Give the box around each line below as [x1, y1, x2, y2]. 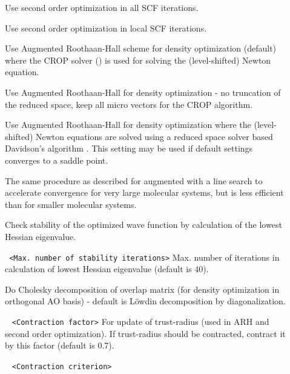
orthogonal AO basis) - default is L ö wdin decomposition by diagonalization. [5, 295, 286, 307]
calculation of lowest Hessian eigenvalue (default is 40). [5, 262, 209, 275]
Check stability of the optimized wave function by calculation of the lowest [5, 218, 282, 231]
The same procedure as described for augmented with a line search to [5, 174, 263, 187]
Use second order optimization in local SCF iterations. [5, 21, 207, 34]
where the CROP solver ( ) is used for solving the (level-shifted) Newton [5, 53, 271, 66]
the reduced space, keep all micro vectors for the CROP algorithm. [5, 98, 253, 110]
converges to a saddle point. [5, 153, 108, 166]
